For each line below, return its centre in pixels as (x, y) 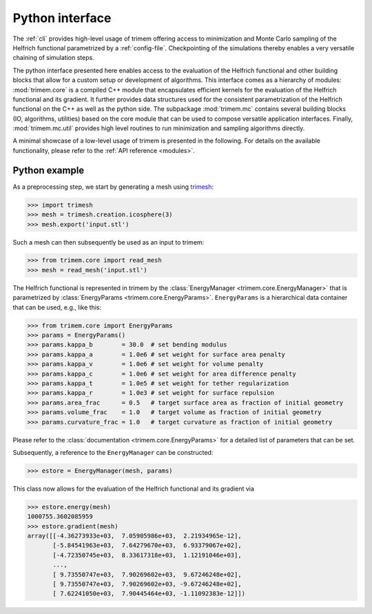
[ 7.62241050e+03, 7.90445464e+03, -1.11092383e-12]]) (149, 594)
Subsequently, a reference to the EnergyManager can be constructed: (113, 452)
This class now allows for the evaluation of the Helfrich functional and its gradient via (134, 489)
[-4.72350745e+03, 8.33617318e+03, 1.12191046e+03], (147, 555)
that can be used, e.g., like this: (57, 307)
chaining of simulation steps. (53, 58)
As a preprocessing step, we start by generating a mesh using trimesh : (113, 187)
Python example (49, 170)
